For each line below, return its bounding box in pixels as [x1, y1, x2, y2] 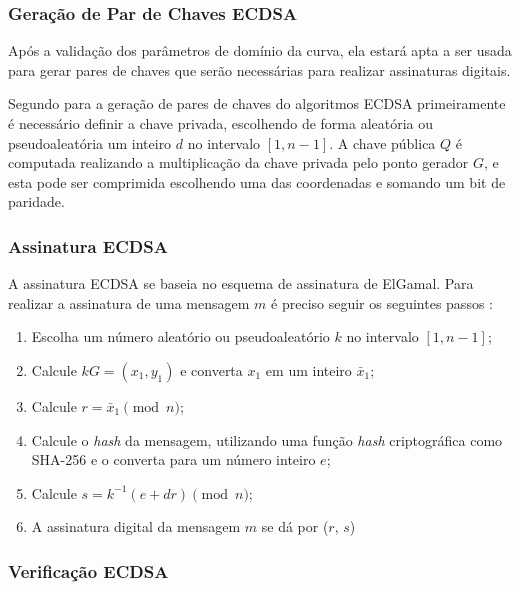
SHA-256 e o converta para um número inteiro [31, 449, 316, 470]
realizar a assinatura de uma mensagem [8, 292, 250, 313]
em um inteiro [265, 359, 352, 380]
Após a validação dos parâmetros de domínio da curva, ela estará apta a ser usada [8, 40, 512, 61]
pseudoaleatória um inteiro [8, 132, 172, 153]
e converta [180, 359, 243, 380]
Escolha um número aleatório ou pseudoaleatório [31, 326, 330, 347]
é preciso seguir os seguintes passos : [271, 292, 493, 313]
